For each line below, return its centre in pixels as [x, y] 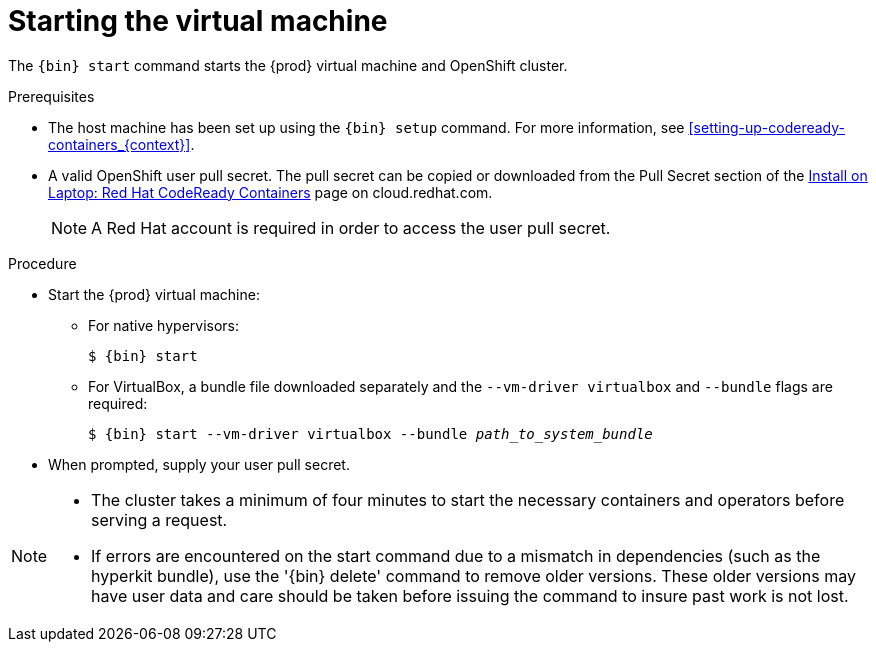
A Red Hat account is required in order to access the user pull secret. [351, 227]
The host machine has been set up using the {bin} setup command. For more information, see [366, 127]
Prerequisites [51, 96]
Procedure [42, 263]
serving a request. [159, 519]
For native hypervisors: [164, 325]
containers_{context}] [119, 144]
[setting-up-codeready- [766, 127]
